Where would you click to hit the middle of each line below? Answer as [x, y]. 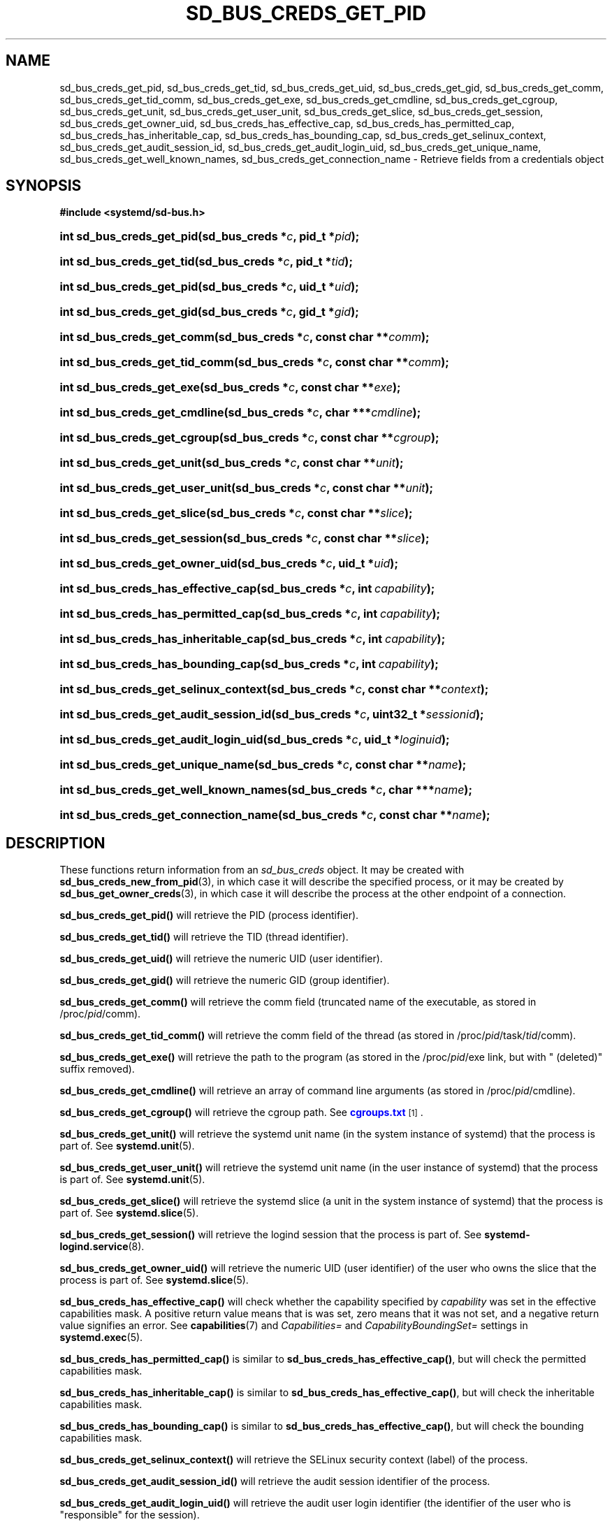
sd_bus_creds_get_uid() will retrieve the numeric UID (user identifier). [221, 959]
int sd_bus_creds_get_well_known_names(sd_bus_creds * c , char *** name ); [266, 790]
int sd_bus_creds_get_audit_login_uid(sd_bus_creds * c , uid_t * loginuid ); [255, 740]
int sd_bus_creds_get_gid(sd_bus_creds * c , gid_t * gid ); [209, 312]
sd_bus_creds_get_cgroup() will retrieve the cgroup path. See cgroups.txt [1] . [241, 1112]
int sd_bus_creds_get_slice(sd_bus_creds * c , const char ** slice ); [236, 513]
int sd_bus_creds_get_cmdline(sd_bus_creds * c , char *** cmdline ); [240, 413]
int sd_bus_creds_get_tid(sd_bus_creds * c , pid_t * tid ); [206, 262]
